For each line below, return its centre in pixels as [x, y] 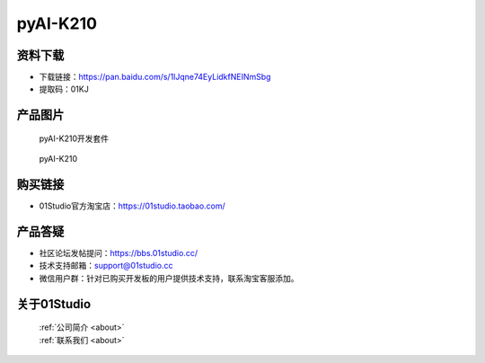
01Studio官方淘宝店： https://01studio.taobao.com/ [132, 206]
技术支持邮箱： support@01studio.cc [106, 266]
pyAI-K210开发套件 [74, 138]
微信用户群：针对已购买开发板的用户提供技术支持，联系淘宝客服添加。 [169, 278]
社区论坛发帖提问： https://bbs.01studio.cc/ [118, 253]
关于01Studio [54, 304]
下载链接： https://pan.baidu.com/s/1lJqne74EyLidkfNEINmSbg [155, 77]
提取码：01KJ [64, 89]
